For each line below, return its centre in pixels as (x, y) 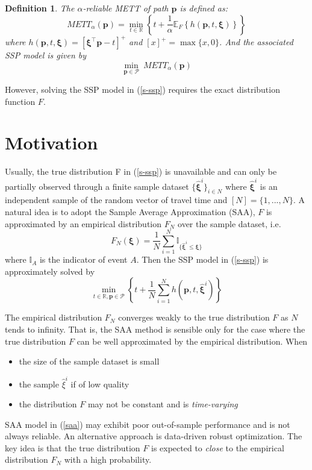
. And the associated (256, 42)
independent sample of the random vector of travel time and (116, 200)
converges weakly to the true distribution (194, 317)
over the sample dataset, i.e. (229, 223)
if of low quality (100, 384)
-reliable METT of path (126, 8)
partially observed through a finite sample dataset (97, 186)
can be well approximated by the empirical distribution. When (192, 341)
